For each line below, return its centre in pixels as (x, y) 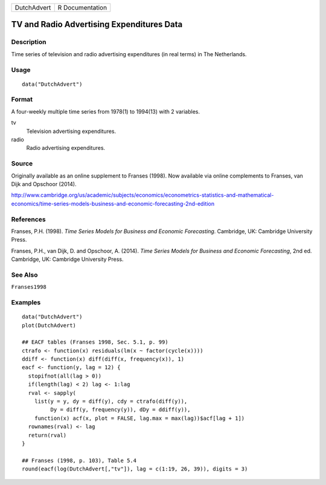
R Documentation (82, 8)
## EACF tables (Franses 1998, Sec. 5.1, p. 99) (95, 342)
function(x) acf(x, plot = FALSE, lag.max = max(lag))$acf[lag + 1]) (139, 418)
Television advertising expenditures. (71, 131)
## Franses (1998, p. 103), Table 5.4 (79, 460)
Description (29, 42)
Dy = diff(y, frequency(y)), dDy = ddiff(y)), (120, 410)
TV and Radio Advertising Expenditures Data (97, 24)
